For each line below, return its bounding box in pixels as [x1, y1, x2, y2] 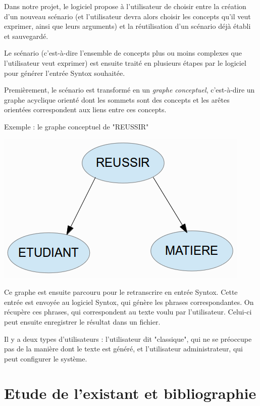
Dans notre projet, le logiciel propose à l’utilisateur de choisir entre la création [4, 1, 246, 11]
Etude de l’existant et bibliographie [4, 383, 256, 403]
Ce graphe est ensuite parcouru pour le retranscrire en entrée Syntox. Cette [4, 287, 238, 297]
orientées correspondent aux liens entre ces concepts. [4, 104, 167, 115]
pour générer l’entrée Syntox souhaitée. [4, 67, 125, 78]
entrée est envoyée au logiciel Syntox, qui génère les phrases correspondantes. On [4, 296, 254, 307]
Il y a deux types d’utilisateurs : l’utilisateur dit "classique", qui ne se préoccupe [4, 333, 252, 344]
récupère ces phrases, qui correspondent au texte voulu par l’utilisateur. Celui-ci [4, 306, 252, 317]
